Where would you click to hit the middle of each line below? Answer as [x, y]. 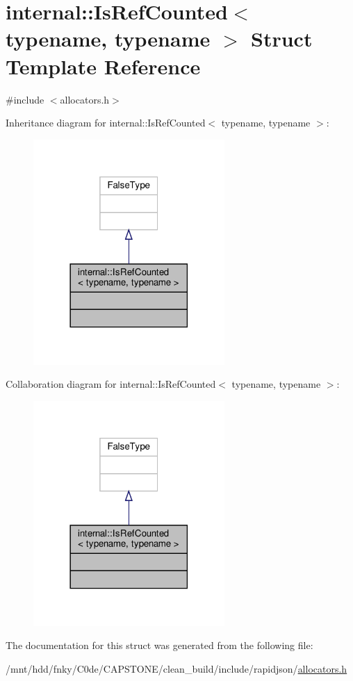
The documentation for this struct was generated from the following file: [159, 645]
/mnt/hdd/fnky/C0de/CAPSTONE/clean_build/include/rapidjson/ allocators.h [176, 668]
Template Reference [103, 66]
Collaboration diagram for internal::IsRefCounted [111, 384]
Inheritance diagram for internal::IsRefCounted [106, 123]
